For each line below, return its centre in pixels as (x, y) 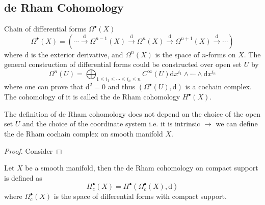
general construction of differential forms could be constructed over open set (123, 64)
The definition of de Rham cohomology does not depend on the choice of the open (132, 113)
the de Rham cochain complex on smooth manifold (84, 134)
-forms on (221, 54)
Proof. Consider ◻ (33, 150)
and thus (122, 87)
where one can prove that (44, 87)
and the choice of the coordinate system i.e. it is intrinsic (111, 124)
